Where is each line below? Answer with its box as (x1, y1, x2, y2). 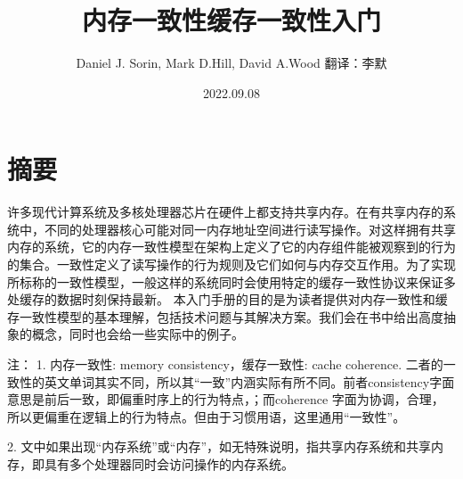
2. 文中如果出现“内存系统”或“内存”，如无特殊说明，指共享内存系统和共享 (7, 437, 431, 456)
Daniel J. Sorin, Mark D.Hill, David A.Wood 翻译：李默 (76, 54, 387, 72)
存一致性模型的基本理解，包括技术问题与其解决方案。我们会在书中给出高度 (7, 307, 443, 326)
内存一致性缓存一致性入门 (81, 2, 381, 38)
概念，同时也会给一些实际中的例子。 (31, 325, 244, 343)
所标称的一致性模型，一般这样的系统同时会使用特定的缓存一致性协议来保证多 (7, 272, 456, 291)
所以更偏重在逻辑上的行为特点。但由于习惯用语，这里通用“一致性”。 (7, 407, 406, 425)
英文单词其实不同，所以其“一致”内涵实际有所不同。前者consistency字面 (44, 372, 455, 391)
